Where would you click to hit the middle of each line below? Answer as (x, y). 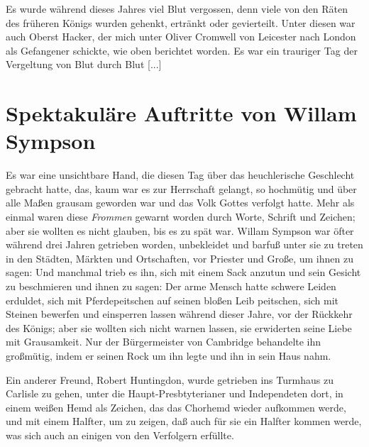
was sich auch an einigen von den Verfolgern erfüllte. (120, 435)
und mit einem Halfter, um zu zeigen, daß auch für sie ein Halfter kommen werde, (184, 421)
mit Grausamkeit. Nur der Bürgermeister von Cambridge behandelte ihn (164, 342)
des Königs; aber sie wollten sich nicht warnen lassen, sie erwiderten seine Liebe (179, 327)
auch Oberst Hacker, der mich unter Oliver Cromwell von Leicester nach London (181, 37)
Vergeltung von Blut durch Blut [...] (84, 64)
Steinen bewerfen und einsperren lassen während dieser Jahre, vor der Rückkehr (179, 314)
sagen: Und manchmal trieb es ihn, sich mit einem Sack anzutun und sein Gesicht (183, 272)
